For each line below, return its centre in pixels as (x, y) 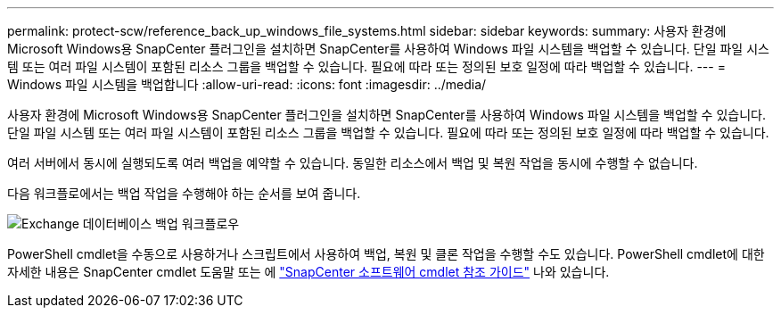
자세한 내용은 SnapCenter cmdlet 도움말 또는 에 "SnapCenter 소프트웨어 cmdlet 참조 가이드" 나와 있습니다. (308, 272)
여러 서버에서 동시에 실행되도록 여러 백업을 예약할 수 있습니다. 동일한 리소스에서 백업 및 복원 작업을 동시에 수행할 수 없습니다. (353, 163)
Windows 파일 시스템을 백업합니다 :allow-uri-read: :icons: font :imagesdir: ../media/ (247, 84)
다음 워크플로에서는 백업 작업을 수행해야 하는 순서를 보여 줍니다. (184, 193)
